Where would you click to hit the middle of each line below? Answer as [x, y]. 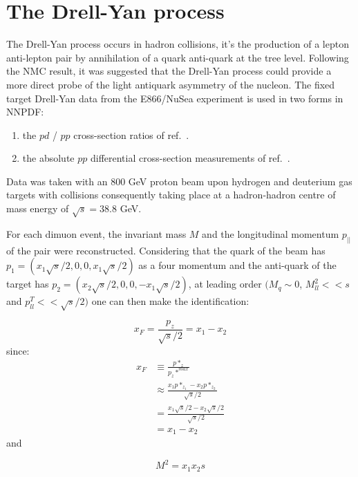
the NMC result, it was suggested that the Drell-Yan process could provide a [169, 71]
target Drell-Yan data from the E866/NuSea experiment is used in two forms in [175, 98]
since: [18, 350]
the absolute [48, 158]
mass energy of [38, 208]
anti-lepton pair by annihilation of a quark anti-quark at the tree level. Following [178, 57]
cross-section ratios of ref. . [131, 134]
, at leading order [225, 284]
